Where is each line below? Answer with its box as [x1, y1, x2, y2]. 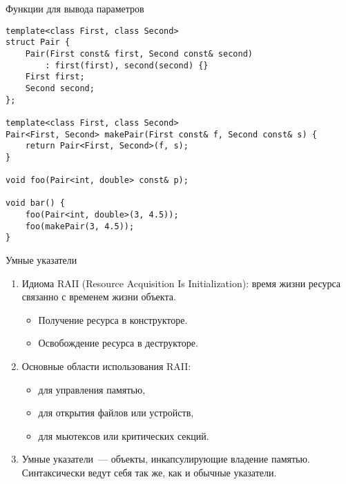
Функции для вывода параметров [6, 1, 144, 15]
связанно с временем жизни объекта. [21, 289, 176, 304]
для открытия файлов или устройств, [38, 405, 194, 420]
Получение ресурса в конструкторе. [38, 312, 188, 327]
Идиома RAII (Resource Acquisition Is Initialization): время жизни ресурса [21, 275, 341, 290]
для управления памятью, [38, 382, 146, 396]
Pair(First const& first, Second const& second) [25, 48, 253, 59]
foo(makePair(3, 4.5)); [25, 221, 135, 231]
